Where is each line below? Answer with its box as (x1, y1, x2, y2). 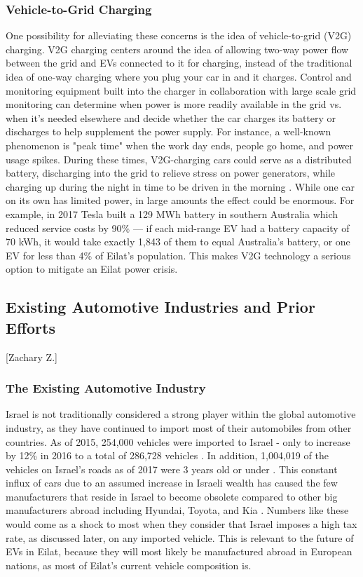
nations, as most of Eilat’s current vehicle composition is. (6, 557, 252, 572)
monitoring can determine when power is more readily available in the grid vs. (6, 97, 342, 111)
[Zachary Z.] (6, 349, 57, 364)
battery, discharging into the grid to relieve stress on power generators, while (6, 165, 336, 180)
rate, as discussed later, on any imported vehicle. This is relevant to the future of (6, 530, 354, 545)
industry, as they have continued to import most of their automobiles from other (6, 420, 352, 435)
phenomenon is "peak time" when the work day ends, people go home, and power (6, 137, 354, 152)
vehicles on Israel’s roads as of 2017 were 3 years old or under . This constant (6, 461, 338, 476)
